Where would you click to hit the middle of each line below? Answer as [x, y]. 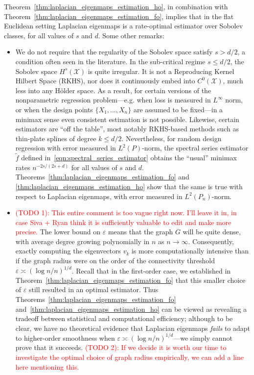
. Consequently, [211, 241]
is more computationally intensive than [190, 251]
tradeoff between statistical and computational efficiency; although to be [124, 318]
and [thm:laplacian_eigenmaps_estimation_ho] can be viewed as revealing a [131, 309]
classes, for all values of [39, 35]
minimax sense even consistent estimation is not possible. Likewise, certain [127, 119]
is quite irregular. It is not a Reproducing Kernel [161, 71]
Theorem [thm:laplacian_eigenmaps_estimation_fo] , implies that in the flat [119, 16]
